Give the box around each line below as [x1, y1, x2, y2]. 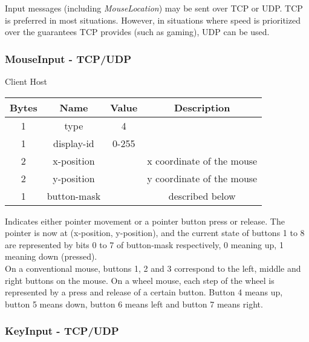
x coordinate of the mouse [147, 153, 258, 168]
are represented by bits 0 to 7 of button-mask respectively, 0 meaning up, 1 [5, 238, 284, 251]
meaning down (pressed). [5, 250, 97, 263]
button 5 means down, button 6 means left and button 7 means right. [5, 297, 263, 310]
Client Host [5, 75, 48, 87]
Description [174, 100, 230, 114]
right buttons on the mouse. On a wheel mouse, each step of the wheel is [5, 274, 275, 286]
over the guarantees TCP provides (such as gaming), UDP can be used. [5, 25, 270, 38]
